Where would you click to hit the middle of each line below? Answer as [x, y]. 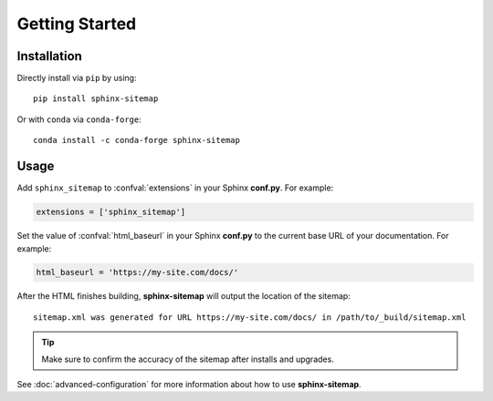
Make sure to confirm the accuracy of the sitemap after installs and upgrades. [188, 359]
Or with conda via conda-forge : [79, 119]
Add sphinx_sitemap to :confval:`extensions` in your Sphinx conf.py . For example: [175, 188]
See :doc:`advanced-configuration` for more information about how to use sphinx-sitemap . [189, 385]
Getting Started [77, 24]
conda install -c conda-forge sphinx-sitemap [137, 140]
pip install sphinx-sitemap [96, 99]
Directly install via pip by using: [77, 78]
